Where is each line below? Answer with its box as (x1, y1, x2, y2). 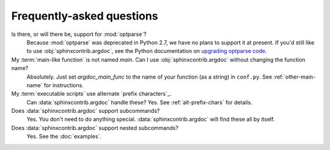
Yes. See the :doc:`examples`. (26, 133, 102, 140)
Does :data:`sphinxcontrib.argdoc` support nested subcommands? (11, 124, 178, 131)
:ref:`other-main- (273, 73, 316, 80)
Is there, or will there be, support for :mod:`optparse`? (11, 30, 147, 38)
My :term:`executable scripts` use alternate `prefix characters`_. (11, 90, 172, 98)
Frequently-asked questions (11, 9, 158, 23)
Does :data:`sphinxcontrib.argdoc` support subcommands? (11, 107, 160, 115)
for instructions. (43, 81, 84, 88)
